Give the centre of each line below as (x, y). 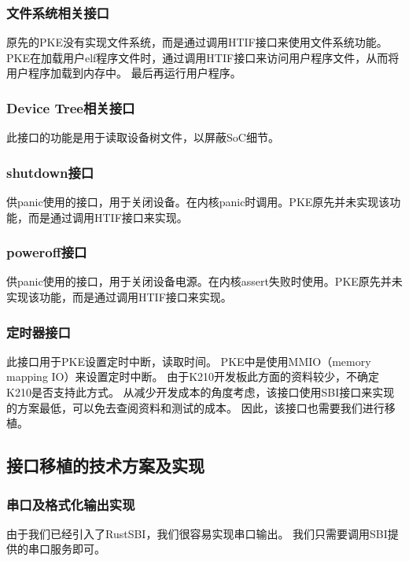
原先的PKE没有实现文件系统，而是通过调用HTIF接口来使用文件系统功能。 (197, 42)
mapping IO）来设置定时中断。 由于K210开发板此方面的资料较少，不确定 (193, 376)
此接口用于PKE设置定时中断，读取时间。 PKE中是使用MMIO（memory (189, 361)
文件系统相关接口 (58, 12)
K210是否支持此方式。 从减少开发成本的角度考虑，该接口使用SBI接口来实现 (201, 392)
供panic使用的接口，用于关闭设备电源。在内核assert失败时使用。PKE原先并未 (204, 281)
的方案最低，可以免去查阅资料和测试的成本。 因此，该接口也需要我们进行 (195, 407)
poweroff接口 (47, 252)
